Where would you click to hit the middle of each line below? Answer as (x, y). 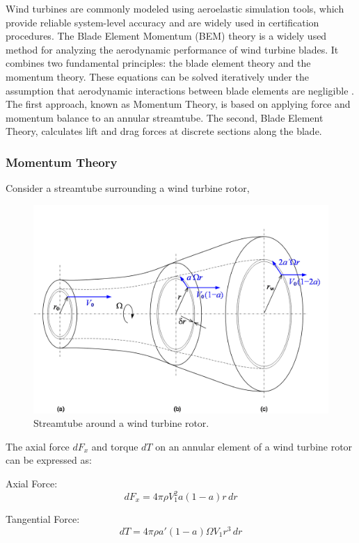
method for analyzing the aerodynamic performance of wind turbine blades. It (172, 49)
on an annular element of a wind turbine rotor (254, 446)
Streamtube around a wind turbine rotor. (121, 423)
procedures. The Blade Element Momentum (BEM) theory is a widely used (166, 36)
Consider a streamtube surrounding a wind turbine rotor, (128, 188)
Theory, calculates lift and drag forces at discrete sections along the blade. (164, 131)
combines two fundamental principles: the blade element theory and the (158, 63)
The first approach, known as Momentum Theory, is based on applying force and (178, 104)
